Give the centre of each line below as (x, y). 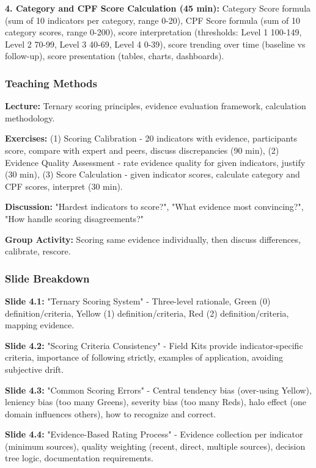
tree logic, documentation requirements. (79, 458)
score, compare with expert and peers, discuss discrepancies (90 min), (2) (142, 150)
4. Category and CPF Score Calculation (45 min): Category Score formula (158, 8)
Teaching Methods (51, 83)
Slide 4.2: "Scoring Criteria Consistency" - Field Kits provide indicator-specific (154, 345)
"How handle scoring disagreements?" (74, 218)
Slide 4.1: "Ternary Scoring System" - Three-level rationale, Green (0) (138, 301)
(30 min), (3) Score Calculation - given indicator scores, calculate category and (152, 174)
